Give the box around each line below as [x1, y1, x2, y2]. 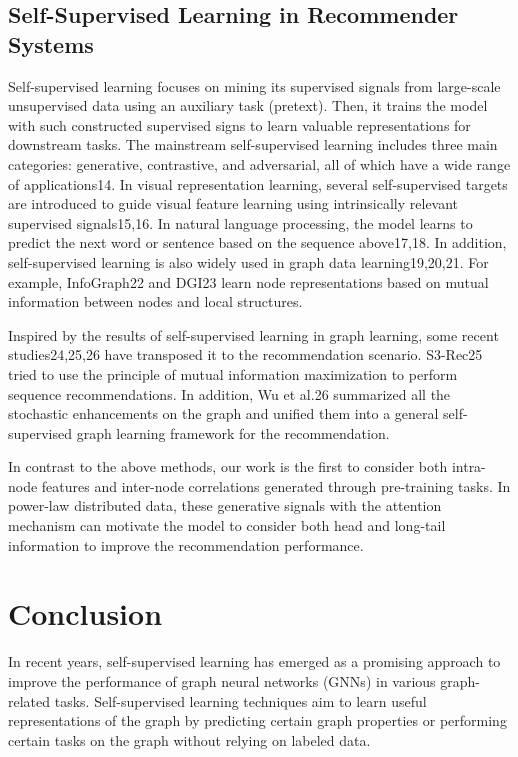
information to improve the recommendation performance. [8, 534, 364, 555]
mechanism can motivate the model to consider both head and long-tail [8, 515, 446, 536]
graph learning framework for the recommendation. [76, 422, 390, 443]
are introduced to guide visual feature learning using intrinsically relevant [8, 193, 459, 214]
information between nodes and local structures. [8, 291, 303, 312]
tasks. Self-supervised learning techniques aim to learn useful [54, 690, 427, 711]
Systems [8, 28, 94, 59]
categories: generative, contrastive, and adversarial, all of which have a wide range [8, 153, 511, 174]
